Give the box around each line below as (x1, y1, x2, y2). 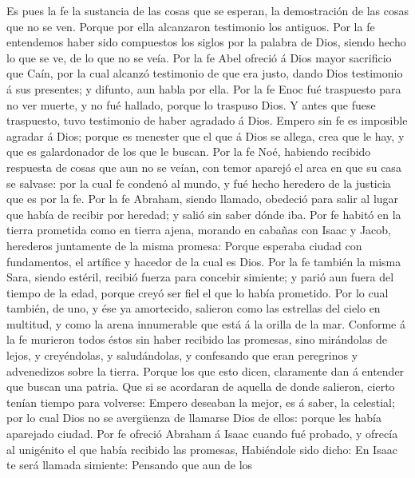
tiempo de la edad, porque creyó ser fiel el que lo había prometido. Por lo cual (6, 284, 389, 301)
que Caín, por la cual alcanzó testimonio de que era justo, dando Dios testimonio (6, 65, 403, 82)
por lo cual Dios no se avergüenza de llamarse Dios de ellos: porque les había (6, 409, 381, 426)
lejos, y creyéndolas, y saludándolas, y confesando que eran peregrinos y (6, 347, 358, 364)
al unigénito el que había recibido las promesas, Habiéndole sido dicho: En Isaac (6, 440, 397, 457)
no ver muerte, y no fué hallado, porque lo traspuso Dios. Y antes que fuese (6, 96, 376, 113)
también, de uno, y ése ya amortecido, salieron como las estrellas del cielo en (6, 300, 381, 317)
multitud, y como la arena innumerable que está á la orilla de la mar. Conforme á (6, 315, 405, 332)
